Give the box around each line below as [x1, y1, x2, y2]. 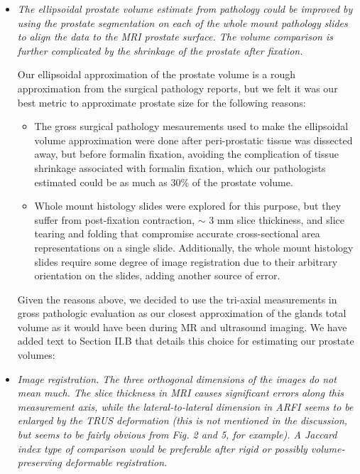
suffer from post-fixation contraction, [34, 212, 195, 227]
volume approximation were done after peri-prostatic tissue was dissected [34, 132, 353, 147]
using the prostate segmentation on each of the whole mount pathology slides [17, 15, 348, 30]
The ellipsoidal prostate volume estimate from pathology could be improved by [17, 1, 353, 16]
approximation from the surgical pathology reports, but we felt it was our [17, 80, 338, 95]
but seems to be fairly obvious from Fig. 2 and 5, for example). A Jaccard [17, 427, 337, 442]
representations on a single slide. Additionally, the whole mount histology [34, 239, 354, 254]
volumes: [17, 348, 55, 362]
